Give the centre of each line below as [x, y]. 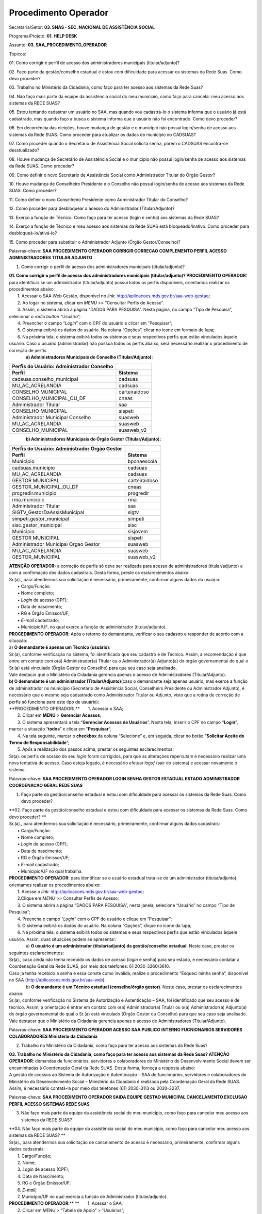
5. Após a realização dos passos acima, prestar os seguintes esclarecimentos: [96, 749]
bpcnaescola [142, 461]
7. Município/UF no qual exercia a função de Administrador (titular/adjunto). [92, 1197]
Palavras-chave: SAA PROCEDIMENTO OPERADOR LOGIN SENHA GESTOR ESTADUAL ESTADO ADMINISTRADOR [124, 778]
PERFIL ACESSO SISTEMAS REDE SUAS [49, 1104]
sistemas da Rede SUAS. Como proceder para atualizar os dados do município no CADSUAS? [102, 135]
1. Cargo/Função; [34, 1156]
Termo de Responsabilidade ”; [39, 742]
